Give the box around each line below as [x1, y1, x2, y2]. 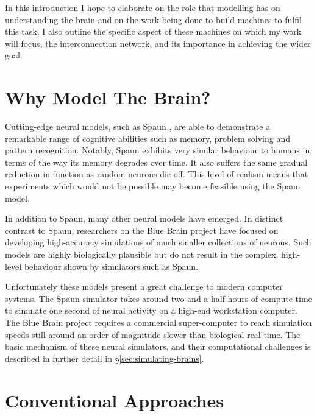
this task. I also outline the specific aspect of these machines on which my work [5, 25, 302, 38]
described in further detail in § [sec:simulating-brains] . [5, 351, 204, 364]
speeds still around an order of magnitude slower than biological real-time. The [5, 328, 301, 340]
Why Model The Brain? [5, 85, 211, 110]
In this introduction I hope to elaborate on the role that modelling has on [5, 1, 280, 13]
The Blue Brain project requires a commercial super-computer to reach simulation [5, 316, 312, 328]
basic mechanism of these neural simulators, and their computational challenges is [5, 340, 311, 353]
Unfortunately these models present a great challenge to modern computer [5, 280, 283, 293]
